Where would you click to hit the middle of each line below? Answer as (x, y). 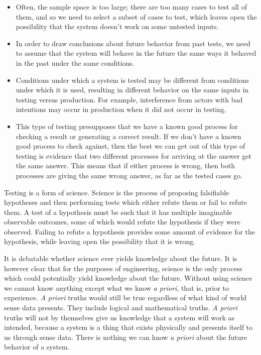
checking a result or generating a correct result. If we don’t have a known (128, 136)
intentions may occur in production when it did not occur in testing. (121, 109)
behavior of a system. (37, 347)
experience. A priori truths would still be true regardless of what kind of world (125, 298)
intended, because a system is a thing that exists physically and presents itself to (128, 327)
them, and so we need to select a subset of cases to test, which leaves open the (136, 16)
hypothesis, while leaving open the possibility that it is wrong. (100, 241)
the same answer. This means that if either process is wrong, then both (125, 165)
